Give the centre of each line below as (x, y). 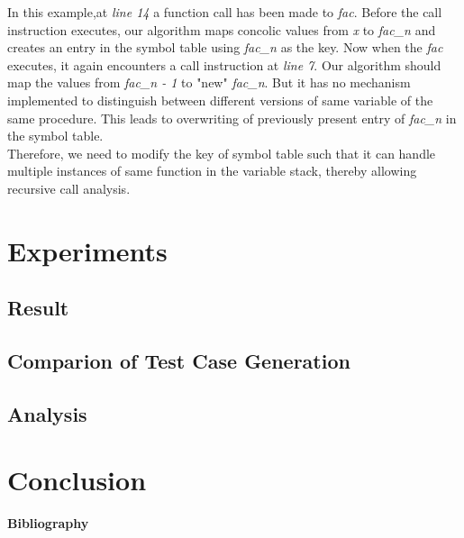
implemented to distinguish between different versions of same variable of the (220, 100)
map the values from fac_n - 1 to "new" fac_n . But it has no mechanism (209, 82)
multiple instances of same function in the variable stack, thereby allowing (212, 171)
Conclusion (77, 480)
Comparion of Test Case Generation (179, 361)
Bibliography (48, 523)
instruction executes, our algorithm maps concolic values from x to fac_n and (222, 29)
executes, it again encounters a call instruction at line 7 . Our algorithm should (224, 64)
